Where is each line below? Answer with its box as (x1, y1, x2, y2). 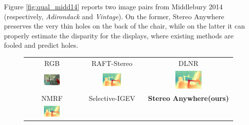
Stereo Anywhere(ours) (148, 93, 229, 103)
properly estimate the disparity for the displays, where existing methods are (4, 30, 234, 40)
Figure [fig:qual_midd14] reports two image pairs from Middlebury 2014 (4, 1, 223, 11)
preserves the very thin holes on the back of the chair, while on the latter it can (4, 21, 245, 31)
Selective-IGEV (88, 93, 135, 103)
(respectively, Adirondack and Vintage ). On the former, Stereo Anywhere (4, 11, 224, 21)
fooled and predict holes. (4, 40, 79, 50)
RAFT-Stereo (91, 58, 133, 68)
